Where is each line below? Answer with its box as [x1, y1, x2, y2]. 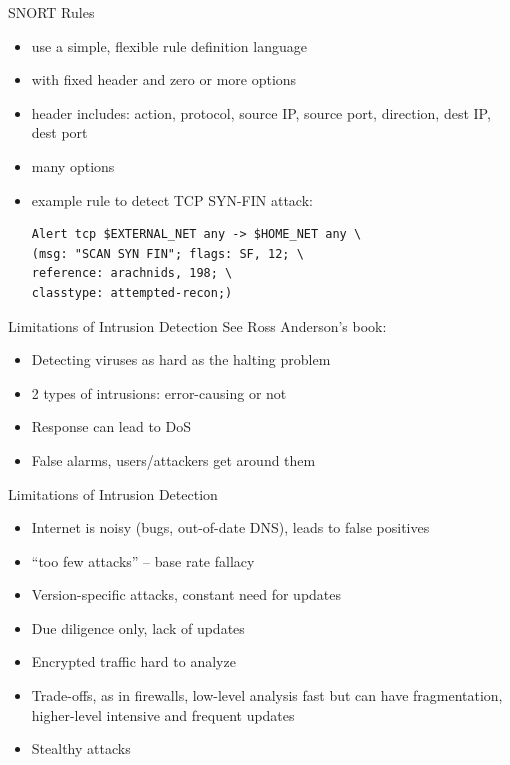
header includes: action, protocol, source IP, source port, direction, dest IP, [31, 102, 491, 123]
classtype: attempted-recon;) [31, 285, 233, 300]
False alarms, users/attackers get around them [31, 449, 316, 470]
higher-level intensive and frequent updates [31, 704, 295, 725]
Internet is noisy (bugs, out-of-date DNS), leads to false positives [31, 517, 430, 538]
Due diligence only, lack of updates [31, 617, 245, 638]
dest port [31, 122, 88, 143]
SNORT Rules [8, 2, 95, 22]
